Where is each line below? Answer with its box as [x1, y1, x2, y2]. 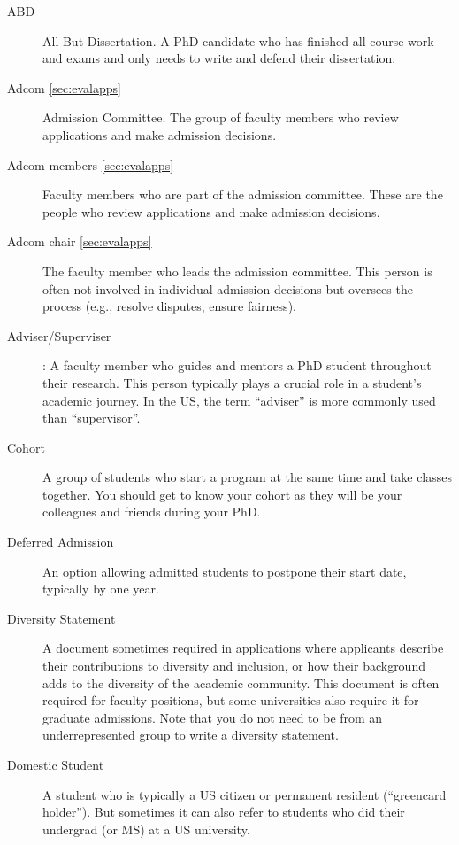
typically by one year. [42, 579, 159, 598]
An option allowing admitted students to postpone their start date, [42, 562, 407, 580]
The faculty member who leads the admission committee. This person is [42, 261, 432, 280]
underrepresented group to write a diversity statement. [42, 725, 339, 744]
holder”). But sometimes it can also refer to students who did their [42, 802, 405, 821]
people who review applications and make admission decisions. [42, 202, 380, 221]
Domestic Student [7, 756, 104, 773]
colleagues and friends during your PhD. [42, 502, 261, 521]
